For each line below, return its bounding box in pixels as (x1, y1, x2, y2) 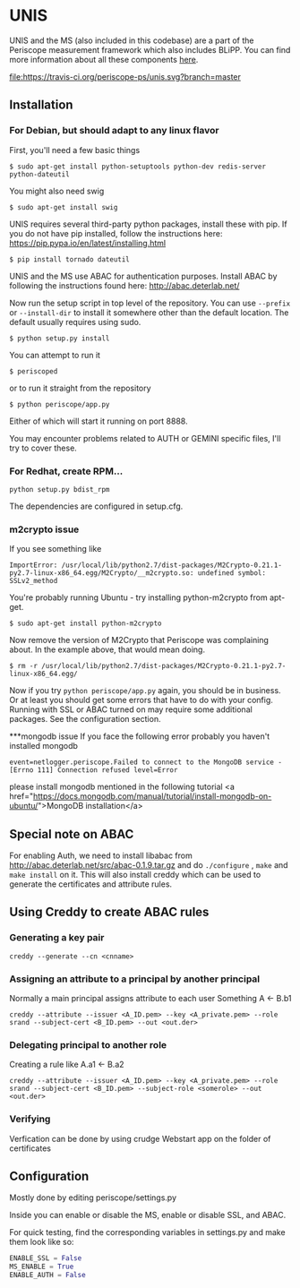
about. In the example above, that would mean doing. (9, 644, 206, 655)
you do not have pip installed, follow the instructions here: (9, 228, 223, 238)
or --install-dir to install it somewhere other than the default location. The (9, 306, 289, 318)
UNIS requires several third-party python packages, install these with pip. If (9, 219, 288, 229)
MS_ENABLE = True (9, 1262, 74, 1272)
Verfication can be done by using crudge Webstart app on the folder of (9, 1133, 271, 1144)
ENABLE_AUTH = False (9, 1271, 87, 1280)
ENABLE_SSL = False (9, 1254, 82, 1263)
